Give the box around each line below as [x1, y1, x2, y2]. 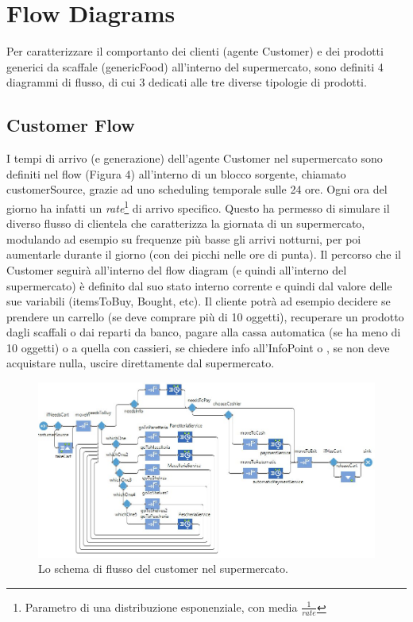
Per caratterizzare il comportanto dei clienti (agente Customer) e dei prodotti [6, 43, 384, 60]
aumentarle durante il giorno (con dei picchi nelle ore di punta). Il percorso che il [6, 246, 401, 263]
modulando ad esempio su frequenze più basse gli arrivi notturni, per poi [6, 230, 361, 247]
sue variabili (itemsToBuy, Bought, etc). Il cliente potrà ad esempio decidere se [6, 293, 391, 309]
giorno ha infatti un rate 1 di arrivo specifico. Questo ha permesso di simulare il [6, 197, 390, 216]
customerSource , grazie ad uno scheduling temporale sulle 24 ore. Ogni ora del [6, 181, 388, 198]
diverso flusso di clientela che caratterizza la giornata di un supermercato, [6, 215, 365, 232]
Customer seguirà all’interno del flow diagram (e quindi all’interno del [6, 261, 347, 278]
